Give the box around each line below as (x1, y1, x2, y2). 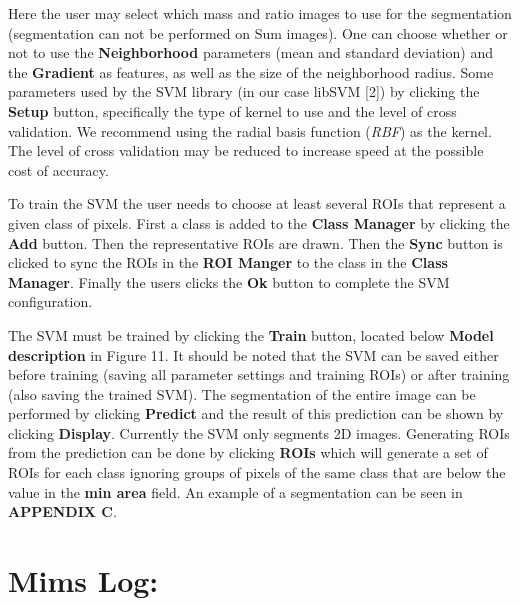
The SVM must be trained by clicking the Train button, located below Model (8, 324, 494, 345)
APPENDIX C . (8, 501, 117, 522)
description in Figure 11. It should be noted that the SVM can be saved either (8, 344, 499, 365)
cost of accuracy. (8, 159, 109, 180)
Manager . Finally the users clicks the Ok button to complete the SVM (8, 271, 450, 292)
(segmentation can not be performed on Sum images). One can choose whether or (8, 22, 508, 43)
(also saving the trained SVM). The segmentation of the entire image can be (8, 383, 476, 404)
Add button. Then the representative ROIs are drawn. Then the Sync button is (8, 232, 503, 253)
